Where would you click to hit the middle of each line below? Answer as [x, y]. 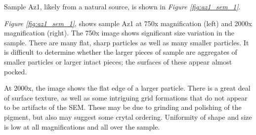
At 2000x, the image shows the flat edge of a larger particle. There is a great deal [127, 88]
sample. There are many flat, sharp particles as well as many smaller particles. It [127, 42]
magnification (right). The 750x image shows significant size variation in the [119, 33]
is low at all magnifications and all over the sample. [82, 126]
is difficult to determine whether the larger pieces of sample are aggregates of [121, 52]
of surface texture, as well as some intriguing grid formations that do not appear [126, 97]
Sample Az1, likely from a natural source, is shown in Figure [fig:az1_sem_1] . [122, 6]
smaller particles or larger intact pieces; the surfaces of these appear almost [118, 61]
